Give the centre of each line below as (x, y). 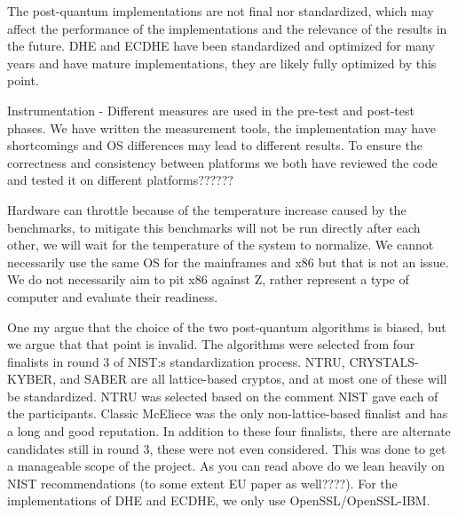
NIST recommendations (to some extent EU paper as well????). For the (202, 483)
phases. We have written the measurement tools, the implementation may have (221, 127)
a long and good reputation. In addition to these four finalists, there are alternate (229, 431)
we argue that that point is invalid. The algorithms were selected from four (211, 344)
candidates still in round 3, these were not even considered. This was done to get (227, 448)
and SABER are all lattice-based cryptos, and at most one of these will (253, 379)
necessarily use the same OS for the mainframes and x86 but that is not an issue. (228, 262)
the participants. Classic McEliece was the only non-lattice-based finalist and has (228, 413)
